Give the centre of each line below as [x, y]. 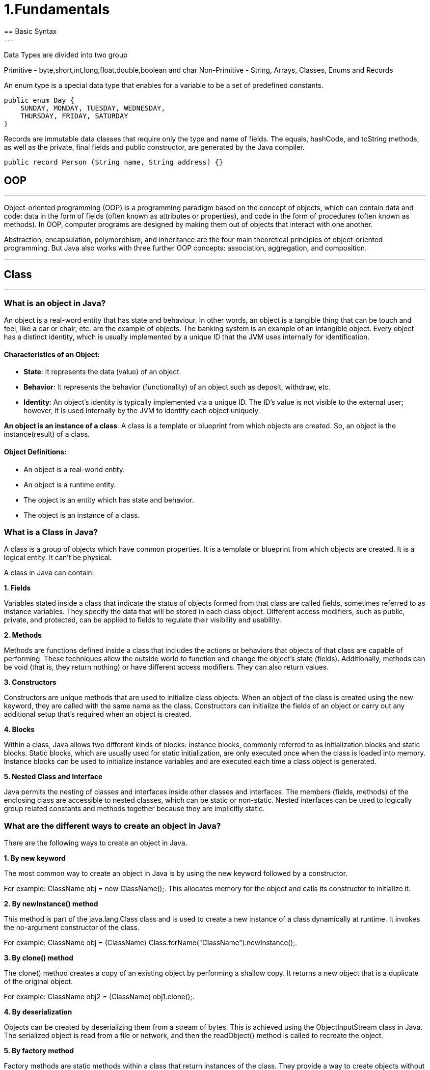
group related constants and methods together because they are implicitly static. [134, 809]
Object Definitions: [35, 452]
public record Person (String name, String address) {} [114, 162]
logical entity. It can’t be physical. [58, 558]
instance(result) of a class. [47, 434]
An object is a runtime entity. [70, 484]
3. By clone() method [39, 958]
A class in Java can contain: [49, 573]
